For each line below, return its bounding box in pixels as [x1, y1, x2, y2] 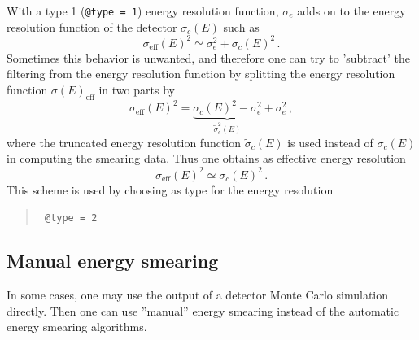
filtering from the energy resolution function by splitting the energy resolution [7, 65, 395, 82]
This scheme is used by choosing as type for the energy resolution [7, 181, 334, 198]
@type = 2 [44, 212, 98, 224]
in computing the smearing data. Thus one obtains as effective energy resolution [7, 150, 406, 167]
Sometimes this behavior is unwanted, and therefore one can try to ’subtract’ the [7, 49, 410, 66]
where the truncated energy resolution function [7, 133, 242, 150]
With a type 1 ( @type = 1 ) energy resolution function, [7, 2, 279, 19]
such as [223, 18, 260, 35]
